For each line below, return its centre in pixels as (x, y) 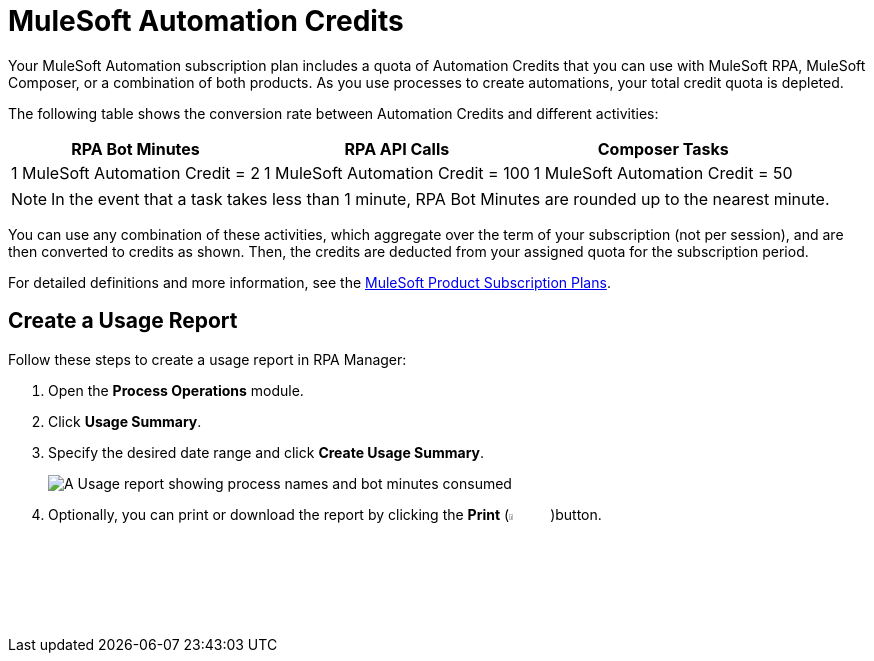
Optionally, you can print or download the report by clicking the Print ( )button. (325, 514)
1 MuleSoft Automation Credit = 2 (135, 172)
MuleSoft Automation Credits (206, 21)
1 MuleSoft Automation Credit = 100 (396, 172)
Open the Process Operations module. (176, 390)
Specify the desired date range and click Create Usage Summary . (266, 452)
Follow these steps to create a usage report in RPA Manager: (207, 359)
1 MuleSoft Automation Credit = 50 (663, 172)
